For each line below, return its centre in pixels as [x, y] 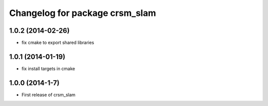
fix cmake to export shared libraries [58, 43]
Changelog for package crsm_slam [83, 13]
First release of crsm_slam [48, 95]
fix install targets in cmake [48, 68]
